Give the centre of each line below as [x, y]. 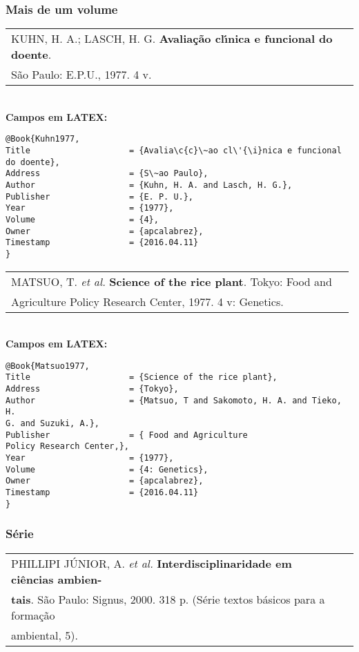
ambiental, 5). [45, 635]
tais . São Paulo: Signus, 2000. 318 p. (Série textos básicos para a [168, 599]
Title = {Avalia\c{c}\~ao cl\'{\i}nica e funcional [174, 151]
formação [33, 615]
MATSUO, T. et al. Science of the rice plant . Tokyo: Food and [172, 281]
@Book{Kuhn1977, [43, 139]
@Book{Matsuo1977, [48, 366]
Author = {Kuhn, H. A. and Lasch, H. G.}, [149, 185]
